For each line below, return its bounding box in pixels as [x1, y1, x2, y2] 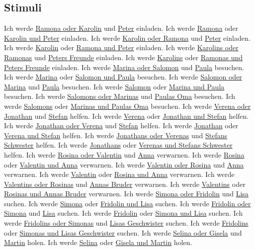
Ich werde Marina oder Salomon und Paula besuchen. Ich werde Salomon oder [4, 72, 242, 82]
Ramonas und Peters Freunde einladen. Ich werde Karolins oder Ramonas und [4, 52, 243, 62]
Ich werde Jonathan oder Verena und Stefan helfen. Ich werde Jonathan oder [4, 120, 239, 131]
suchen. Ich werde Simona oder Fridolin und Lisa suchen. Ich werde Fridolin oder [4, 198, 251, 208]
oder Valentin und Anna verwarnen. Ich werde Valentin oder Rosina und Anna [4, 159, 244, 169]
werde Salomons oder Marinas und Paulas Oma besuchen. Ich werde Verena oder [4, 100, 251, 111]
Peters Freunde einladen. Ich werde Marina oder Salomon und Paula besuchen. [4, 62, 244, 72]
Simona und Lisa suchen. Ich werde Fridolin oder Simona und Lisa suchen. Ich [4, 208, 243, 218]
